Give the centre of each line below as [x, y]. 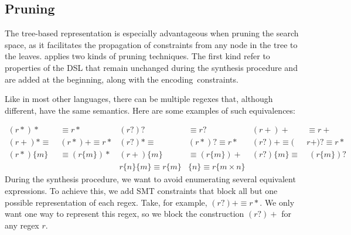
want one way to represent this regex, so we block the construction [125, 214]
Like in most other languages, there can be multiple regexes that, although [139, 99]
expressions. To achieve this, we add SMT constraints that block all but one [141, 191]
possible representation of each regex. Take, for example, [106, 202]
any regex [22, 225]
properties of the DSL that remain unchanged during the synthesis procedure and [151, 67]
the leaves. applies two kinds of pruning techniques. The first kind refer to [137, 56]
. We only [277, 202]
